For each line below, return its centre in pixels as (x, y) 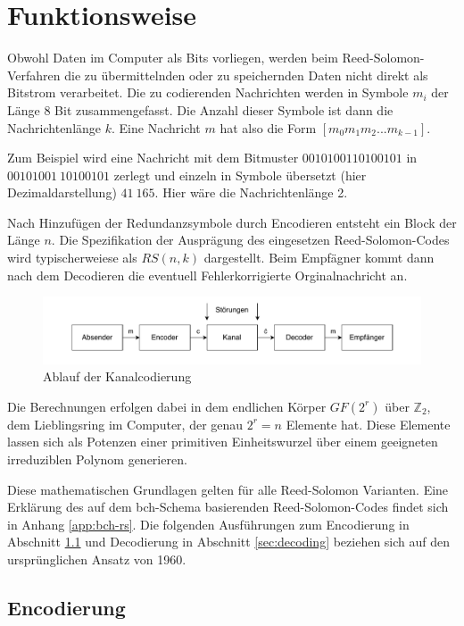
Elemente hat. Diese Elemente (368, 424)
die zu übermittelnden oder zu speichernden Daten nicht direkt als (246, 75)
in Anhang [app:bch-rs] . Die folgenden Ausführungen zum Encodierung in (208, 524)
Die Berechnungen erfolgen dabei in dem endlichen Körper (167, 406)
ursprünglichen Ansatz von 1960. (97, 559)
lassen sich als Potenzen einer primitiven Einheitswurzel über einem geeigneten (223, 442)
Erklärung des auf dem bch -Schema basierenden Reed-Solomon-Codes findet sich (228, 507)
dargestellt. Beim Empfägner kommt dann (319, 258)
